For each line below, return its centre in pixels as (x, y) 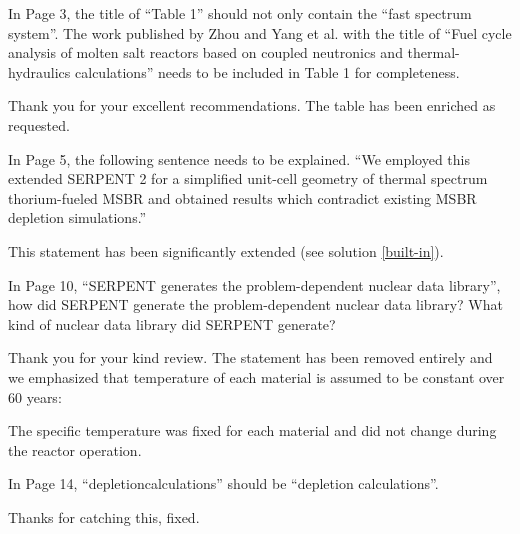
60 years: (35, 396)
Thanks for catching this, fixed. (104, 516)
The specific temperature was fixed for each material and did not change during (252, 430)
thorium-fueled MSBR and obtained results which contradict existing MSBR (242, 197)
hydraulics (39, 71)
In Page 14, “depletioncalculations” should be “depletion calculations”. (223, 483)
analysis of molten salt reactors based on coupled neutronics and (205, 52)
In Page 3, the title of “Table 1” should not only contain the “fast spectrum (240, 13)
